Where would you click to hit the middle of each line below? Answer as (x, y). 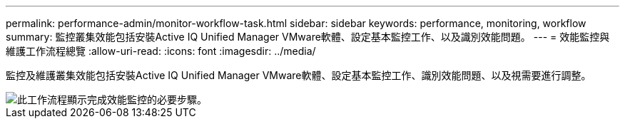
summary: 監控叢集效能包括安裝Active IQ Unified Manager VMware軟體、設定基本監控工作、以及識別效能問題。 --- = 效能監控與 (308, 37)
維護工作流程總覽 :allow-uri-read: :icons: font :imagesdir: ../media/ (161, 51)
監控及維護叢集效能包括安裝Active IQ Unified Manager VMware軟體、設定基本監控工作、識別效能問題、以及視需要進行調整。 (299, 75)
